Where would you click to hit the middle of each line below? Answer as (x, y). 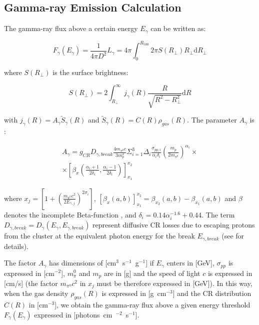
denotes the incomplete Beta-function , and (70, 214)
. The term (218, 214)
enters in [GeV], (190, 263)
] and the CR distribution (212, 293)
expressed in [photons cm (73, 314)
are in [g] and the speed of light (152, 273)
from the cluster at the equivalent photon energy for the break (99, 236)
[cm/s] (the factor (31, 283)
